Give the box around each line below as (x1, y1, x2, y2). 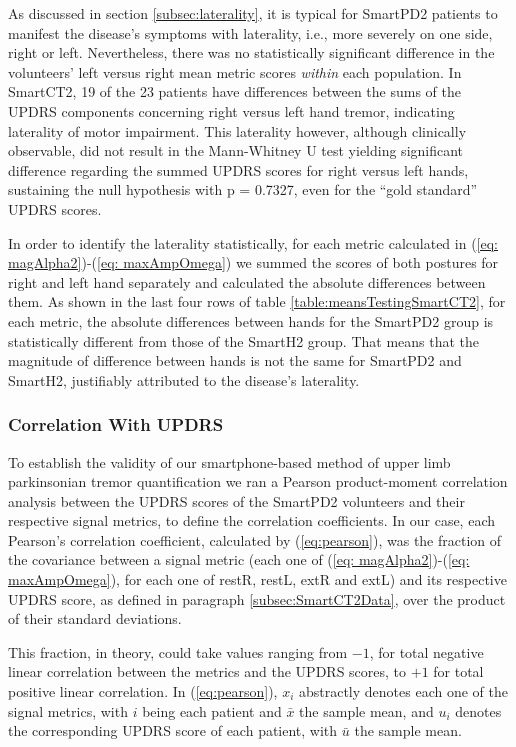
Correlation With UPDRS (8, 412, 224, 437)
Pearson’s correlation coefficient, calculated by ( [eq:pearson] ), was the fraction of (8, 529, 502, 550)
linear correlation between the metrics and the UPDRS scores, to (8, 661, 407, 682)
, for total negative (369, 641, 484, 662)
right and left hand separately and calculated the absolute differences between (8, 271, 486, 292)
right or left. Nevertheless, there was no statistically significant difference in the (8, 42, 495, 63)
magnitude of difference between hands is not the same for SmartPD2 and (8, 350, 462, 371)
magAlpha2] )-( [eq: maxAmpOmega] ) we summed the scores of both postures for (8, 252, 499, 273)
